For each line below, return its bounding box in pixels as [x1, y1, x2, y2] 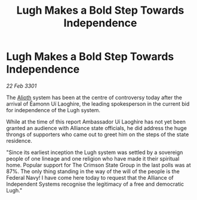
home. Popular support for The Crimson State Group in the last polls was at [6, 161, 191, 168]
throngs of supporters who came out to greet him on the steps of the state [6, 131, 189, 138]
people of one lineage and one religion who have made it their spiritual [6, 155, 180, 162]
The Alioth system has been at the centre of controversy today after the [6, 94, 182, 101]
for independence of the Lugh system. [6, 106, 100, 113]
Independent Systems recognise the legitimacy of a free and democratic [6, 180, 184, 187]
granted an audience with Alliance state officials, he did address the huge [6, 124, 187, 131]
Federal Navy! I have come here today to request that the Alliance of [6, 174, 174, 181]
